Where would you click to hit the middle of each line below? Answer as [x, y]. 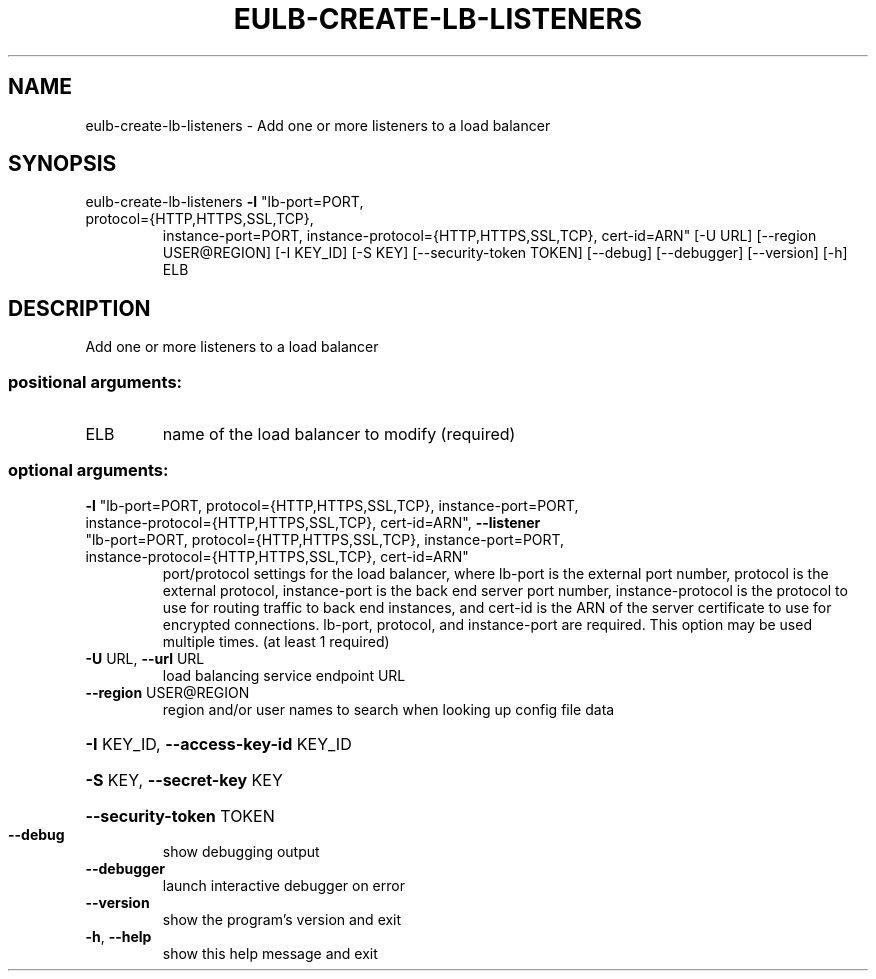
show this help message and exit [270, 953]
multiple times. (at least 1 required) [276, 641]
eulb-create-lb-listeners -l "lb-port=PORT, [224, 202]
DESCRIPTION [79, 308]
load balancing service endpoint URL [284, 675]
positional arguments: [95, 381]
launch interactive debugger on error [283, 885]
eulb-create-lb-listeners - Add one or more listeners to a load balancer [318, 125]
